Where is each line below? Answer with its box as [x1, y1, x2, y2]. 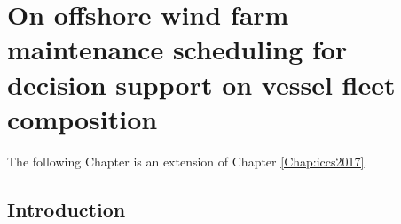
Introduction [7, 195, 126, 222]
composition [7, 100, 158, 136]
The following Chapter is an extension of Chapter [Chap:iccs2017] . [7, 151, 368, 170]
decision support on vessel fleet [7, 66, 396, 102]
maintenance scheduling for [7, 31, 348, 67]
